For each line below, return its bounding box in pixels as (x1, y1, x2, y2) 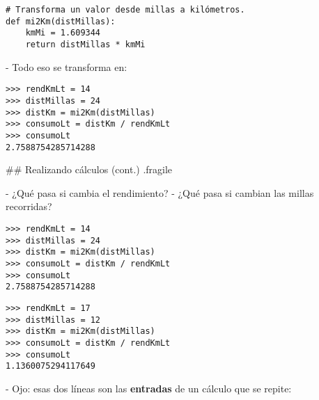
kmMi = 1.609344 (25, 28, 101, 38)
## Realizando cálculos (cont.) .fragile (6, 162, 173, 177)
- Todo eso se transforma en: (6, 59, 127, 74)
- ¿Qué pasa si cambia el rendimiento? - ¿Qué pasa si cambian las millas (6, 185, 314, 200)
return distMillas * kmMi (25, 39, 146, 49)
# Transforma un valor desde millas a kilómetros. (6, 5, 245, 15)
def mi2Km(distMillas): (6, 16, 116, 26)
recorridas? (6, 199, 52, 214)
